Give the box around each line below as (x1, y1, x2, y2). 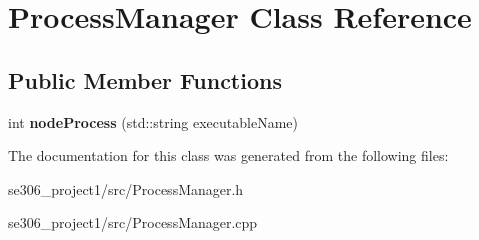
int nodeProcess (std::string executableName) (8, 111, 298, 132)
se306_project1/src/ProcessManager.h (8, 178, 244, 199)
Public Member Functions (8, 64, 282, 95)
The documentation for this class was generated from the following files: (8, 145, 449, 166)
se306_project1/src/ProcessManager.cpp (8, 212, 258, 233)
